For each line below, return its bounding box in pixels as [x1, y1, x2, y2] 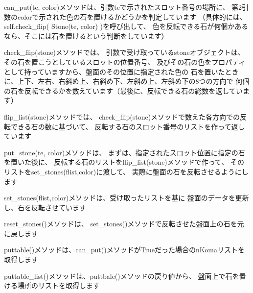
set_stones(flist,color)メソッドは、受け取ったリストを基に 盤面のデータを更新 [4, 193, 249, 203]
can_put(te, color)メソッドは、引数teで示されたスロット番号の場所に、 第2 [4, 2, 242, 12]
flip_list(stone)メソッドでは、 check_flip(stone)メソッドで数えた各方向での [4, 111, 240, 122]
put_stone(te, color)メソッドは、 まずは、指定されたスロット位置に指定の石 [4, 147, 245, 157]
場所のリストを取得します [17, 280, 100, 291]
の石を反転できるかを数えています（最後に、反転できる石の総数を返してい [4, 85, 243, 96]
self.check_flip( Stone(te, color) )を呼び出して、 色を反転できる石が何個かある [4, 21, 249, 31]
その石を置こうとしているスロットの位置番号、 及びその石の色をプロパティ [4, 56, 246, 67]
